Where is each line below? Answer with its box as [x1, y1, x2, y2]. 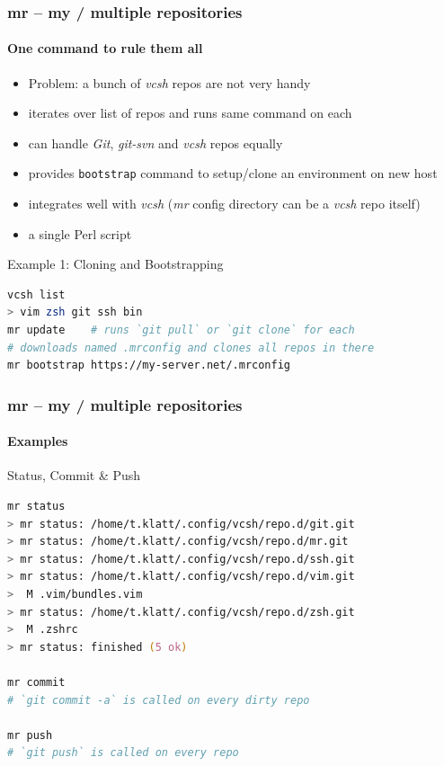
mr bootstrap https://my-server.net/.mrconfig [7, 359, 290, 372]
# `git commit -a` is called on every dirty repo [7, 693, 310, 707]
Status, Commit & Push [7, 466, 141, 485]
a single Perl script [28, 224, 132, 243]
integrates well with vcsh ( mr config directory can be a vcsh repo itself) [28, 194, 421, 213]
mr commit [7, 676, 66, 689]
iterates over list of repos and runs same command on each [28, 103, 352, 122]
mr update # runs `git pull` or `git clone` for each [7, 324, 355, 337]
